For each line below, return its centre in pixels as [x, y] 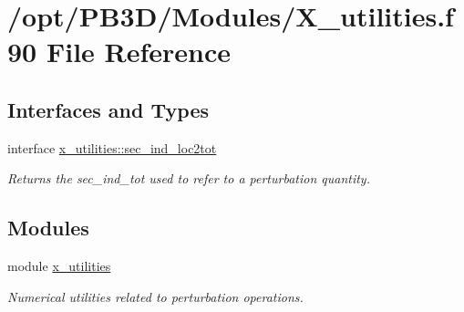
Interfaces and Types [108, 109]
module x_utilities [59, 266]
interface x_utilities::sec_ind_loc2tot [112, 147]
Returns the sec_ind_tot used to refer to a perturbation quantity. [189, 178]
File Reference [139, 52]
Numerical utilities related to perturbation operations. [155, 296]
